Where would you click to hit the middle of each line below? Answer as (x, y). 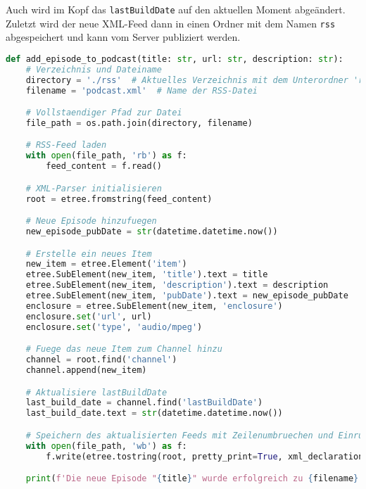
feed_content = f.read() (104, 166)
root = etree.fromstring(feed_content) (119, 199)
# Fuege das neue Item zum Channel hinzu (124, 349)
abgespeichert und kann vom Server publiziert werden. (123, 37)
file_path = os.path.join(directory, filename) (139, 123)
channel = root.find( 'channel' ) (101, 360)
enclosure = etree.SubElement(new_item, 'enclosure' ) (154, 306)
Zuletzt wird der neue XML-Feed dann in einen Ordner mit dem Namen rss (171, 23)
